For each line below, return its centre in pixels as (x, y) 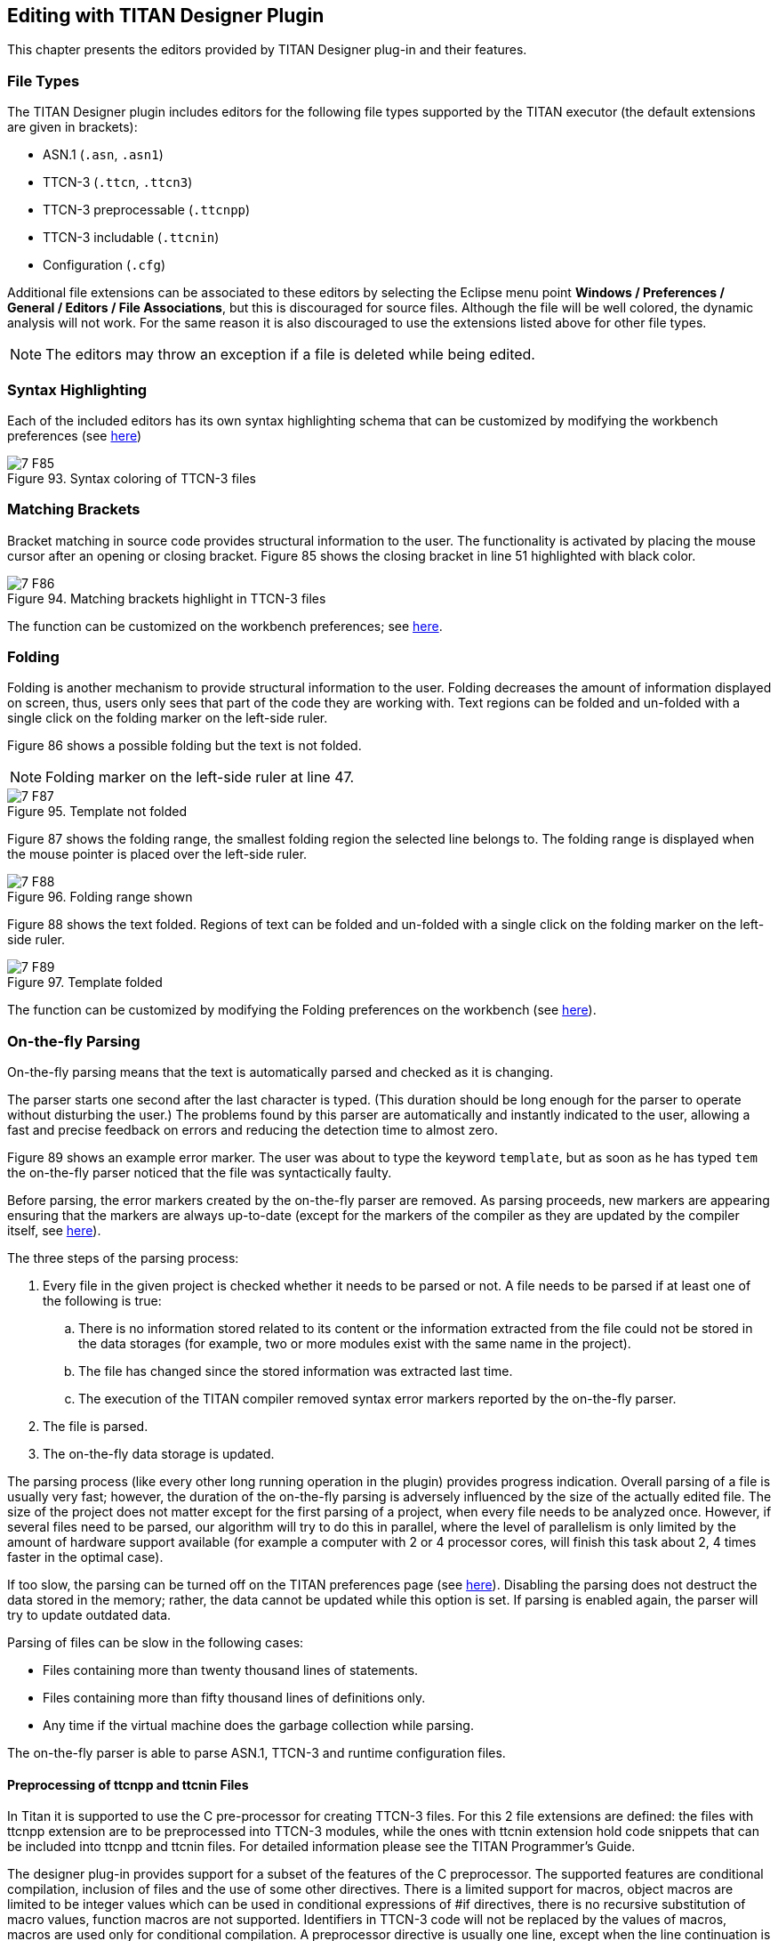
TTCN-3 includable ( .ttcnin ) (131, 238)
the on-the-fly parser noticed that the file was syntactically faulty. (200, 1173)
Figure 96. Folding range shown (100, 897)
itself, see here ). (54, 1231)
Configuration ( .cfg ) (104, 265)
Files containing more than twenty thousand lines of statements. (231, 1670)
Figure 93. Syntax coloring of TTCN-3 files (132, 478)
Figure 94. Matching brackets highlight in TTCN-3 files (167, 598)
